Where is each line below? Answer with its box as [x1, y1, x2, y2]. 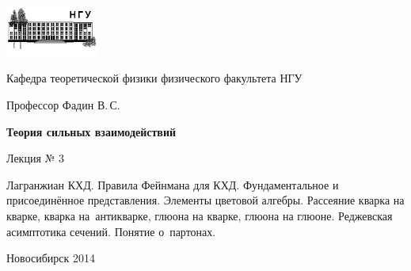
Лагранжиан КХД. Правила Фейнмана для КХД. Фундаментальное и [6, 176, 339, 193]
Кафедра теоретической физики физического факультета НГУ [6, 70, 303, 86]
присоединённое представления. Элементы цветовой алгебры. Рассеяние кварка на [6, 192, 405, 208]
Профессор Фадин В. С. [6, 97, 120, 113]
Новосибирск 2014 [6, 250, 95, 266]
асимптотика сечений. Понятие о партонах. [6, 223, 216, 239]
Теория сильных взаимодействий [6, 123, 177, 139]
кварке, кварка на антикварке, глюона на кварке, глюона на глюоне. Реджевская [6, 208, 393, 223]
